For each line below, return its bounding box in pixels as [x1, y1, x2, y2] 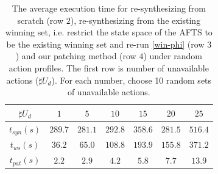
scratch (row [17, 13, 64, 26]
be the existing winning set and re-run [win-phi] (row [6, 37, 205, 50]
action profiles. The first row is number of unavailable [9, 61, 209, 74]
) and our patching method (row [15, 49, 136, 62]
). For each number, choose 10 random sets [51, 73, 212, 86]
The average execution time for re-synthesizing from [12, 2, 206, 14]
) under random [143, 49, 202, 62]
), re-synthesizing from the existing [70, 13, 201, 26]
